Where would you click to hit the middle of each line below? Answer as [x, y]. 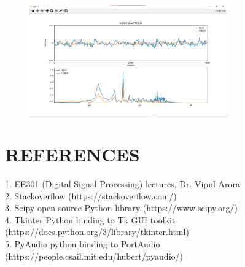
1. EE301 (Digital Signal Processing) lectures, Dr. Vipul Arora [122, 184]
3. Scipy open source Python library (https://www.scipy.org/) [122, 208]
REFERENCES [72, 154]
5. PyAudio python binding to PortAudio [83, 244]
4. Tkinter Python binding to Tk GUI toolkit [90, 219]
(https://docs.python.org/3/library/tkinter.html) [97, 232]
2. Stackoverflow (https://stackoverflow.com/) [91, 195]
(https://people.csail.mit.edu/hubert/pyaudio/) [94, 256]
